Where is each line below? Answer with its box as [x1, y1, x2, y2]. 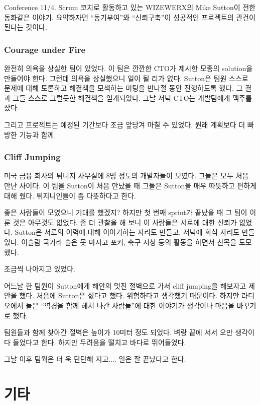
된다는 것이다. [4, 22, 47, 32]
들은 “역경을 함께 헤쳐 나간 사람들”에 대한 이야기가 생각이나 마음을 [26, 300, 235, 310]
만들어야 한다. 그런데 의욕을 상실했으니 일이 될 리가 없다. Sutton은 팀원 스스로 [4, 73, 248, 83]
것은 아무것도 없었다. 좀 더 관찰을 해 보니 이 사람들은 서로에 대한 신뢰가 [13, 217, 237, 227]
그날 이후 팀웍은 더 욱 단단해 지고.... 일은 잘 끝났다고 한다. [4, 354, 186, 364]
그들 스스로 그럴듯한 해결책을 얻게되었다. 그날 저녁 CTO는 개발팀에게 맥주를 [13, 92, 252, 103]
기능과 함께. [19, 129, 56, 140]
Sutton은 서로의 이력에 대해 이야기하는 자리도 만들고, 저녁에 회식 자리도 [15, 227, 240, 237]
